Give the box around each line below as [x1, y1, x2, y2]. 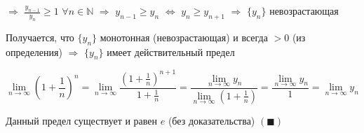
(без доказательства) [168, 113, 255, 127]
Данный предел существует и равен [6, 113, 158, 127]
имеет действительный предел [107, 44, 235, 59]
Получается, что [6, 29, 74, 44]
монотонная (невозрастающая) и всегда [100, 29, 268, 44]
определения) [6, 44, 62, 59]
